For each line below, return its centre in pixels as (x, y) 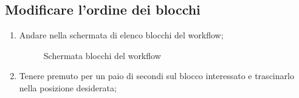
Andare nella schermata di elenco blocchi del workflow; (121, 35)
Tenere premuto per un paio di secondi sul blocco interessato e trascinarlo (156, 76)
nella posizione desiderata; (68, 87)
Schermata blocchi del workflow (102, 55)
